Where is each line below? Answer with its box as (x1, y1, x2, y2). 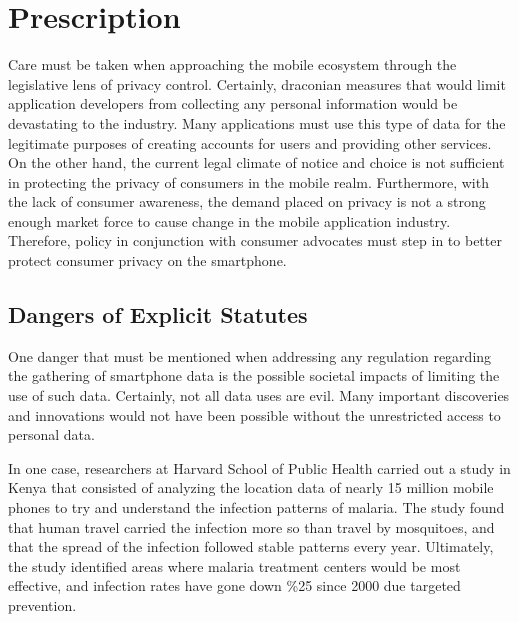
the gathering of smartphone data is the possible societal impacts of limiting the (8, 365, 500, 386)
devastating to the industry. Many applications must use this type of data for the (8, 112, 506, 133)
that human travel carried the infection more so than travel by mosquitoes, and (8, 516, 495, 537)
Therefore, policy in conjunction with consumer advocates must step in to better (8, 230, 502, 251)
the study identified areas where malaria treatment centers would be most (8, 555, 461, 576)
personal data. (8, 424, 95, 445)
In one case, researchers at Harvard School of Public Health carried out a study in (8, 457, 511, 478)
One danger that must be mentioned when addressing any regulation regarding (8, 345, 492, 366)
